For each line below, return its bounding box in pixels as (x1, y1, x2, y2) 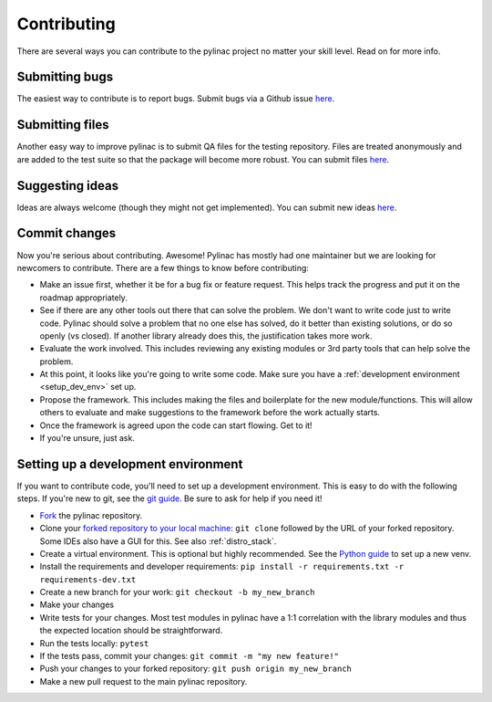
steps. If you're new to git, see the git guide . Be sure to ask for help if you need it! (16, 493, 323, 504)
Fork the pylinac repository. (39, 509, 143, 520)
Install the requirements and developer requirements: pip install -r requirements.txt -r (39, 561, 405, 572)
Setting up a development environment (16, 456, 243, 472)
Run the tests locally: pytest (39, 637, 149, 648)
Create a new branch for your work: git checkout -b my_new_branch (39, 587, 315, 598)
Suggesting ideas (16, 178, 118, 194)
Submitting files (16, 117, 109, 132)
